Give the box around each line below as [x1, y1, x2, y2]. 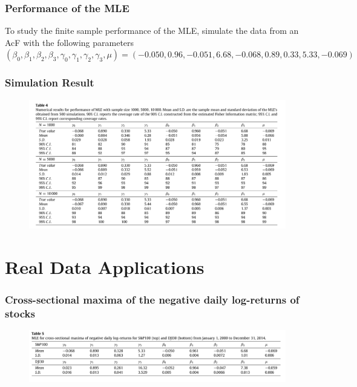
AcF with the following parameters [5, 36, 134, 48]
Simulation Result [5, 75, 94, 90]
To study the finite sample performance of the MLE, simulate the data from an [5, 24, 299, 37]
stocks [5, 305, 35, 320]
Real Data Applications [5, 254, 205, 279]
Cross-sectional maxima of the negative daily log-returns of [5, 291, 300, 307]
